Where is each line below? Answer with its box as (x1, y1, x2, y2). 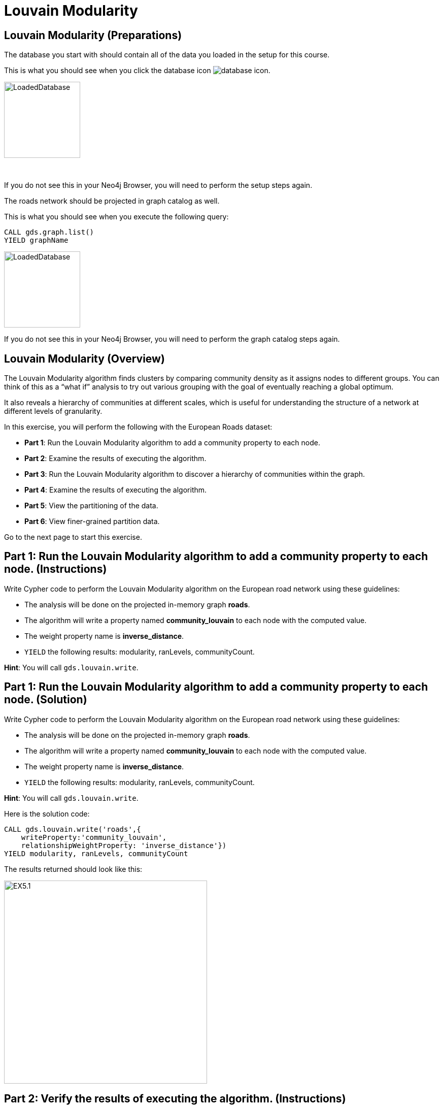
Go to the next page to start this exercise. (4, 533, 142, 542)
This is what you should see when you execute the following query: (4, 212, 229, 221)
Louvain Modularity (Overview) (4, 352, 165, 365)
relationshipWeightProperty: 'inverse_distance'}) (21, 841, 227, 850)
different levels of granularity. (4, 407, 103, 416)
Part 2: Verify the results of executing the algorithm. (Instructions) (4, 1092, 346, 1105)
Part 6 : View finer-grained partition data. (24, 517, 160, 526)
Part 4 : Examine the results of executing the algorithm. (24, 485, 207, 495)
